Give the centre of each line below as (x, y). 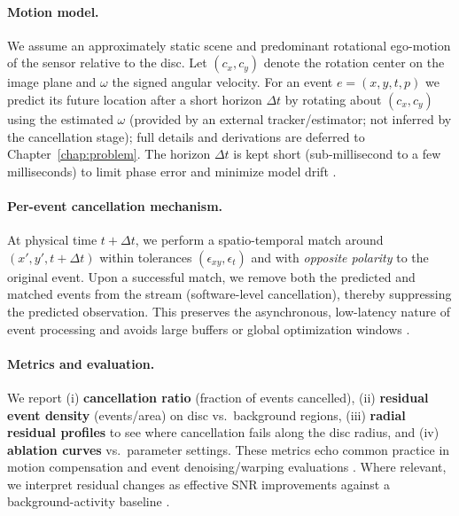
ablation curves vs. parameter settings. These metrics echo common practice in (229, 449)
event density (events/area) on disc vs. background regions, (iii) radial (206, 414)
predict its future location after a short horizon (135, 99)
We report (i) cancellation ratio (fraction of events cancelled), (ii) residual (218, 397)
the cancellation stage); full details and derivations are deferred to (186, 136)
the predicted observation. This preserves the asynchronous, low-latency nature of (229, 311)
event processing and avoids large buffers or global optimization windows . (209, 328)
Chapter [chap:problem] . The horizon (109, 154)
